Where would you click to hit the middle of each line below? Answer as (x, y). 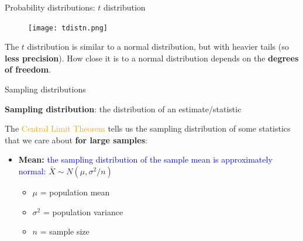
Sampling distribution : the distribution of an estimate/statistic (123, 109)
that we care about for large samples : (76, 140)
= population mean (75, 192)
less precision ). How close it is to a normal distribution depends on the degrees (152, 58)
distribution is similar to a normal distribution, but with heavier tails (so (158, 47)
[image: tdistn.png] (68, 28)
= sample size (65, 231)
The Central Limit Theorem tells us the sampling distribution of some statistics (148, 128)
